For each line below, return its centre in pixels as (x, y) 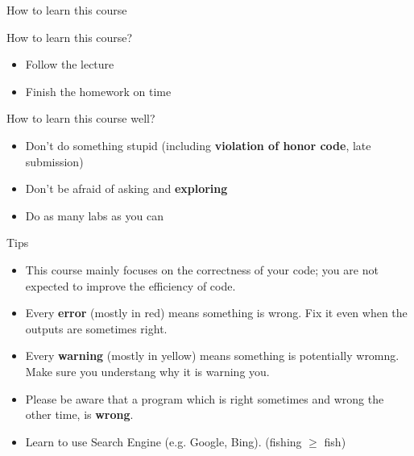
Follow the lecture (70, 64)
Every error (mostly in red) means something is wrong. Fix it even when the (216, 313)
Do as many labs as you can (94, 215)
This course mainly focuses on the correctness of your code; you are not (202, 269)
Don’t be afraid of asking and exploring (126, 188)
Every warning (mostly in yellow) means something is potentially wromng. (212, 356)
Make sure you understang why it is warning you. (147, 371)
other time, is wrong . (79, 414)
